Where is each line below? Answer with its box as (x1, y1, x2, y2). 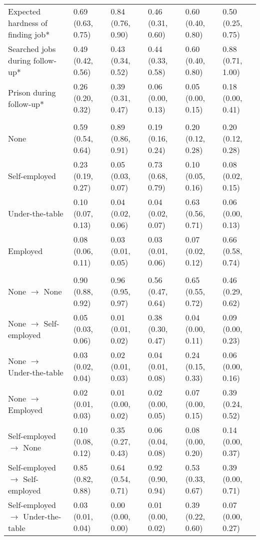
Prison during (8, 86, 56, 98)
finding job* (8, 28, 50, 40)
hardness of (8, 17, 47, 28)
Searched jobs (8, 43, 56, 54)
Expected (8, 5, 41, 17)
